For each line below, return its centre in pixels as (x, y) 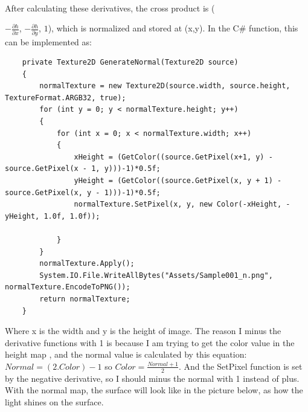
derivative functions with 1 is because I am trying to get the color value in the (150, 342)
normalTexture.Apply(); (87, 264)
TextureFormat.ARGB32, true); (66, 98)
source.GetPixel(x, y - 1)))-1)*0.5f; (83, 192)
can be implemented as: (48, 41)
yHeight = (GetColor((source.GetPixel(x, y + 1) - (178, 181)
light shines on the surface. (54, 401)
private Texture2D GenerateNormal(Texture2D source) (130, 63)
